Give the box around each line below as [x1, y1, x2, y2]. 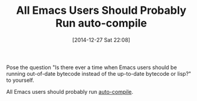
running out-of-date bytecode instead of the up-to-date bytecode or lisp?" [6, 70, 192, 77]
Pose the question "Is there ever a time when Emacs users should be [6, 64, 177, 71]
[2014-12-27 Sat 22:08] [72, 36, 131, 43]
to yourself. [6, 76, 34, 84]
